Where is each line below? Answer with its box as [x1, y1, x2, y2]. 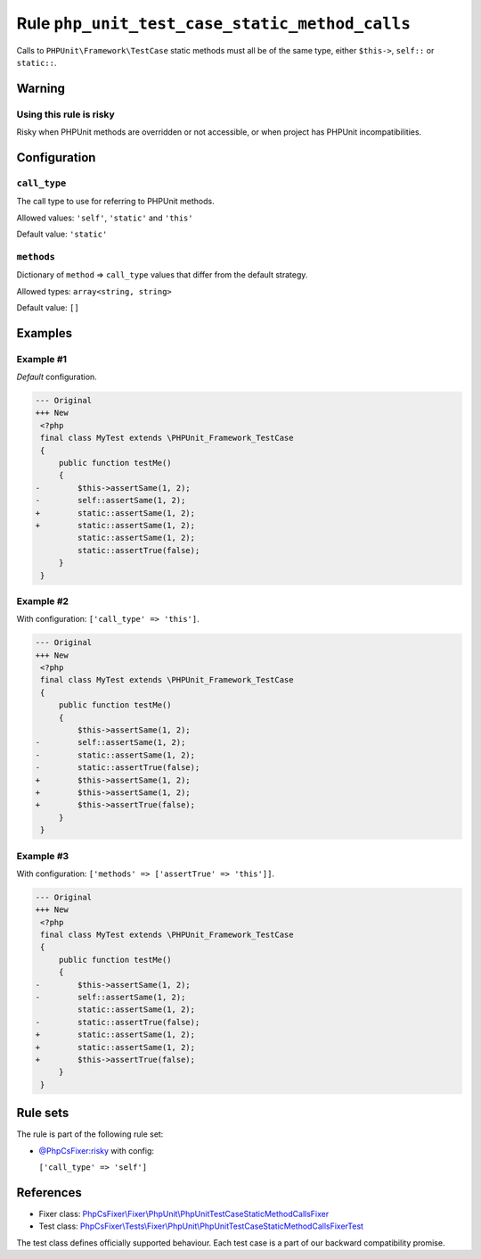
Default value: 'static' [16, 228, 108, 240]
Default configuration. [16, 371, 97, 383]
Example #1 [16, 352, 67, 365]
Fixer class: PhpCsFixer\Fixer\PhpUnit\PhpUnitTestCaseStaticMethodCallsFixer [38, 1208, 330, 1219]
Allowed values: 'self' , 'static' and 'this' [16, 212, 193, 223]
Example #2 [16, 594, 69, 607]
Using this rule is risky [16, 108, 115, 120]
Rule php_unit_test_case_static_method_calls [16, 13, 412, 33]
